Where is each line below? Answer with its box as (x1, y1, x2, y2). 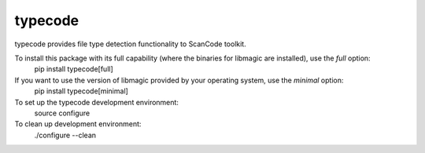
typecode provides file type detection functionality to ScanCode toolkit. (14, 39, 247, 49)
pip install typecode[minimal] (34, 86, 129, 96)
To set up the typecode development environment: (14, 97, 179, 107)
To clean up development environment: (14, 119, 142, 129)
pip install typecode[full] (34, 64, 113, 74)
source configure (34, 108, 91, 118)
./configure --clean (34, 130, 97, 140)
